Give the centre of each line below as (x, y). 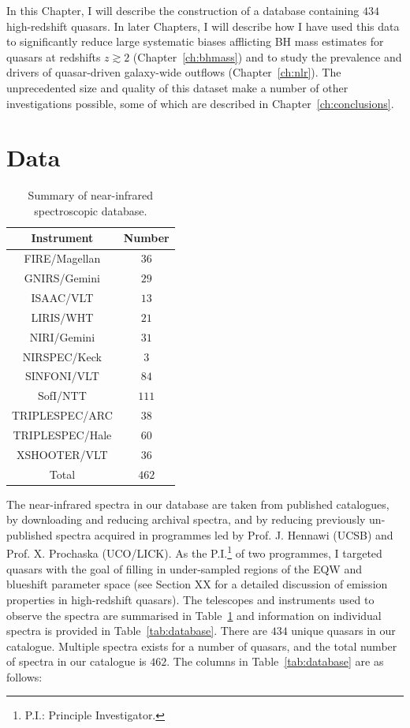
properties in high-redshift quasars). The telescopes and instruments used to (190, 599)
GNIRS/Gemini (62, 278)
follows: (24, 676)
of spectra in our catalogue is (76, 661)
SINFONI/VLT (62, 376)
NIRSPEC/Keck (62, 356)
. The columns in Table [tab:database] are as (275, 661)
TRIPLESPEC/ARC (62, 415)
